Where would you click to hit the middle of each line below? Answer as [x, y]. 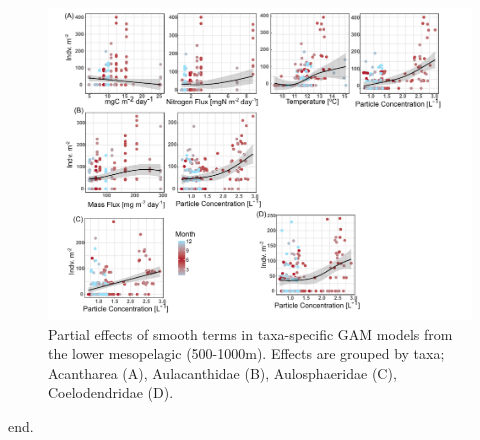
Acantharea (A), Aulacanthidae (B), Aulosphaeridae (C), [222, 372]
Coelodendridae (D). [111, 392]
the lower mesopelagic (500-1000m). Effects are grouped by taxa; [246, 353]
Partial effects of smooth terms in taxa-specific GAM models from [250, 333]
